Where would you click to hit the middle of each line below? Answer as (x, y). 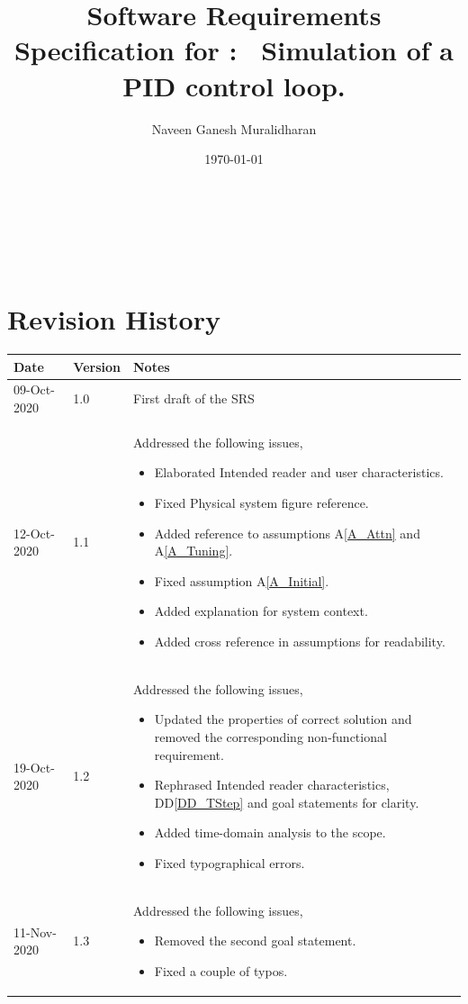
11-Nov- (35, 932)
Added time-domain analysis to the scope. (270, 832)
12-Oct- (34, 533)
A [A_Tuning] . (193, 551)
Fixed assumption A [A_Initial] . (242, 580)
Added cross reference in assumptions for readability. (300, 641)
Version (97, 366)
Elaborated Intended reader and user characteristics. (299, 472)
